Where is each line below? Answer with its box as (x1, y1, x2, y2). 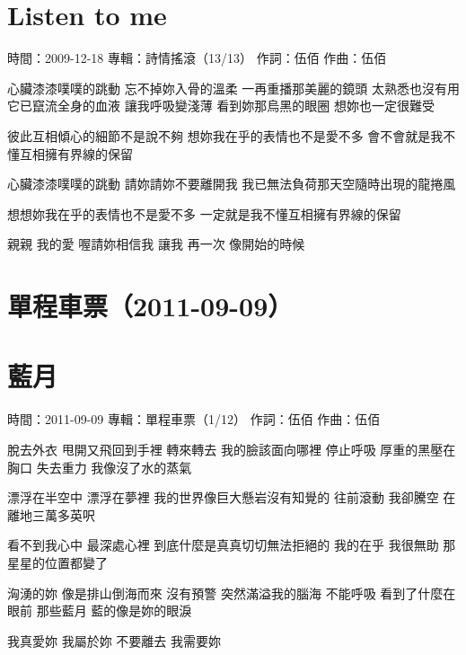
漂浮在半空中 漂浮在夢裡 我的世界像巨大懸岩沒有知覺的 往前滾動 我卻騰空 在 (7, 488, 456, 507)
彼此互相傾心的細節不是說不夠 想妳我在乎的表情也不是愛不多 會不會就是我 (7, 126, 444, 145)
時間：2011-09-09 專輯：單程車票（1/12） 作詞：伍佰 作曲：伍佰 (7, 410, 381, 429)
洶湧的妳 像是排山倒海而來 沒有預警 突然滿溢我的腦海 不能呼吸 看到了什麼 (7, 583, 444, 602)
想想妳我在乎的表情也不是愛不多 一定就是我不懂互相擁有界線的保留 (7, 204, 401, 223)
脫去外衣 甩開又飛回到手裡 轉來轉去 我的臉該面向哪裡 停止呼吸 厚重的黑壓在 (7, 439, 456, 458)
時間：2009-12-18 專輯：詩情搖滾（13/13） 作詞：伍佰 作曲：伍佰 (7, 49, 387, 67)
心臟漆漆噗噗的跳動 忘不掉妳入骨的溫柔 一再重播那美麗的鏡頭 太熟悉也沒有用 (7, 78, 460, 97)
